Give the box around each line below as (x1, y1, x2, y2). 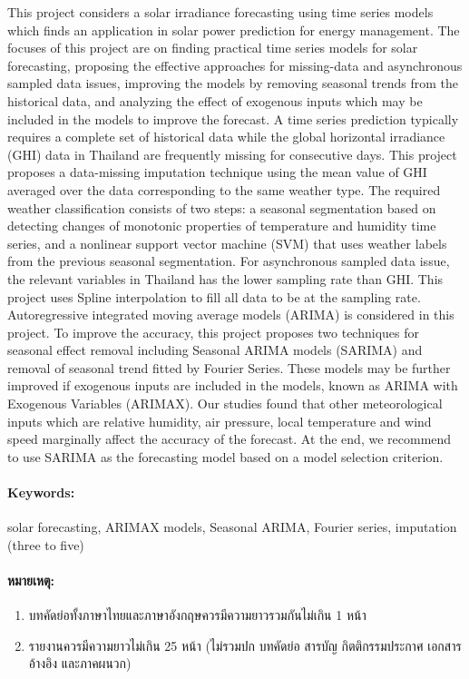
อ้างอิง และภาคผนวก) (28, 654, 132, 673)
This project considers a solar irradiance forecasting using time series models (7, 3, 434, 21)
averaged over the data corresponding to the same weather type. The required (7, 180, 441, 199)
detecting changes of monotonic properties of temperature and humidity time (7, 216, 436, 235)
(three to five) (7, 535, 84, 554)
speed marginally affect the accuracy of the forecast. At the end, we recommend (7, 429, 452, 448)
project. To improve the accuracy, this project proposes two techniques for (7, 322, 419, 341)
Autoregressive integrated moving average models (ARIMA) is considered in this (7, 305, 454, 324)
